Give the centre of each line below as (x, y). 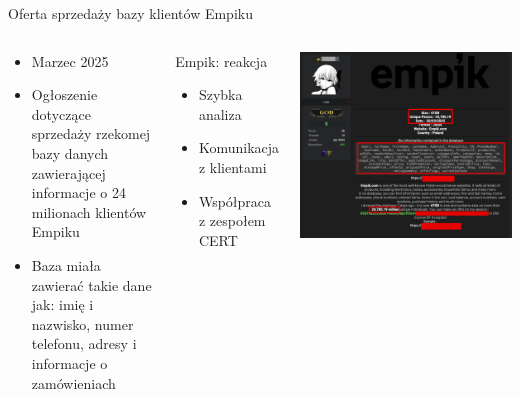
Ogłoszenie (64, 94)
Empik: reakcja (221, 60)
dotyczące (61, 113)
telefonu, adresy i (84, 343)
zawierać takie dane (91, 284)
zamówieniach (73, 382)
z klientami (232, 166)
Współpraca (235, 200)
